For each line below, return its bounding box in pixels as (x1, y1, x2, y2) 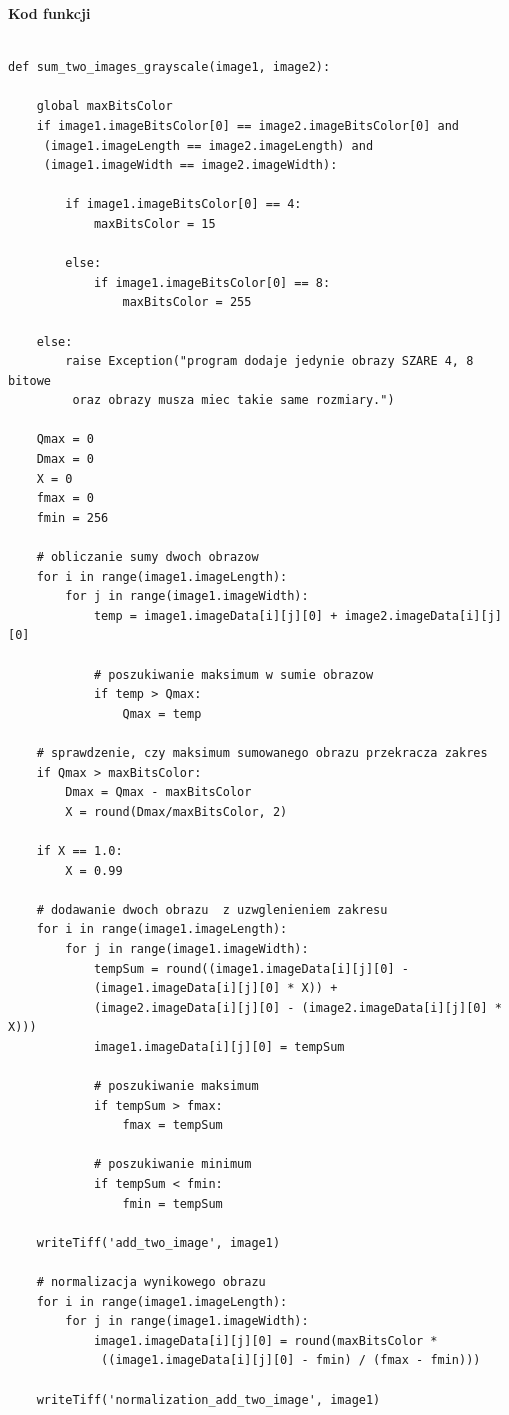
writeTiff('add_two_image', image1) (36, 1235, 281, 1250)
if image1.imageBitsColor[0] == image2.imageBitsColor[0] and (36, 118, 460, 133)
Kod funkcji (8, 3, 91, 23)
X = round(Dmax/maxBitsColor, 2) (65, 804, 288, 819)
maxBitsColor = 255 (122, 295, 252, 310)
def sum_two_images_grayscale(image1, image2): (8, 60, 331, 75)
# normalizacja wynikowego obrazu (36, 1275, 266, 1289)
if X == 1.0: (36, 843, 123, 858)
